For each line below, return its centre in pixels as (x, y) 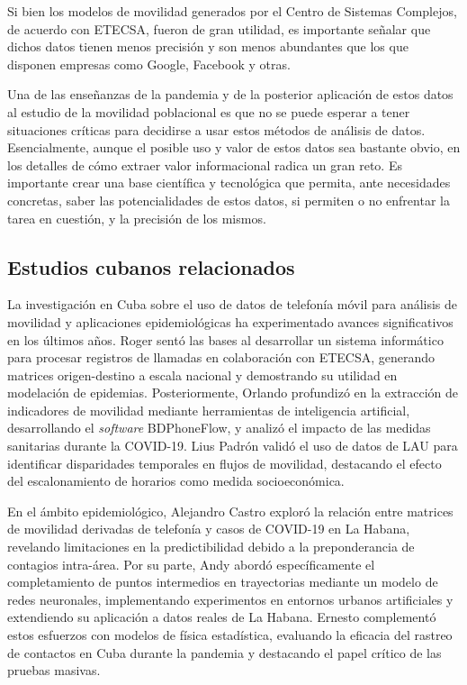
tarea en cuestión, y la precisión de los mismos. (137, 218)
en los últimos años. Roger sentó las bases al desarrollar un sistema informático (225, 339)
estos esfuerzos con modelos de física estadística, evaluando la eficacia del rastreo (230, 635)
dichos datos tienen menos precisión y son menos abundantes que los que (208, 46)
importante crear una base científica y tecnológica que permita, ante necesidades (229, 183)
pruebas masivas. (54, 670)
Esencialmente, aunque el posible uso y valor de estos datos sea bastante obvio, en (234, 147)
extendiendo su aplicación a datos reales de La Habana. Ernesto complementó (222, 617)
